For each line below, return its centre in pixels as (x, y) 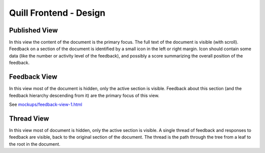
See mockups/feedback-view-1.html (46, 104)
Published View (34, 30)
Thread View (29, 118)
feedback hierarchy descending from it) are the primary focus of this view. (84, 95)
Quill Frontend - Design (57, 13)
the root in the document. (35, 144)
